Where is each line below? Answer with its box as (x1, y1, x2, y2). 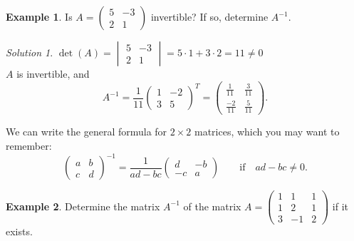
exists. (6, 224, 33, 239)
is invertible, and (16, 66, 90, 81)
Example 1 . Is (6, 9, 73, 24)
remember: (6, 138, 52, 153)
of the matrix (183, 198, 241, 213)
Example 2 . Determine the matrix (6, 198, 160, 213)
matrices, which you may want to (194, 124, 340, 139)
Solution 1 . (6, 45, 53, 59)
